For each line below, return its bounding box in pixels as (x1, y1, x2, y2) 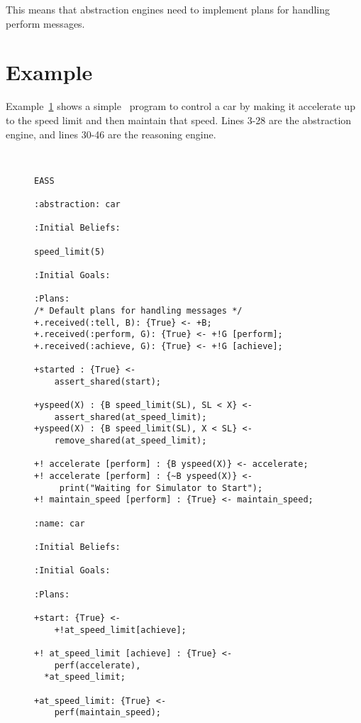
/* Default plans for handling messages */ (34, 305, 243, 316)
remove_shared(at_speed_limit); (54, 436, 207, 446)
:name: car (34, 518, 85, 529)
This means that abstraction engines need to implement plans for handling (6, 2, 331, 16)
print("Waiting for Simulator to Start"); (59, 482, 263, 493)
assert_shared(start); (54, 376, 161, 387)
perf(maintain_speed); (54, 707, 161, 718)
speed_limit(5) (34, 246, 106, 257)
